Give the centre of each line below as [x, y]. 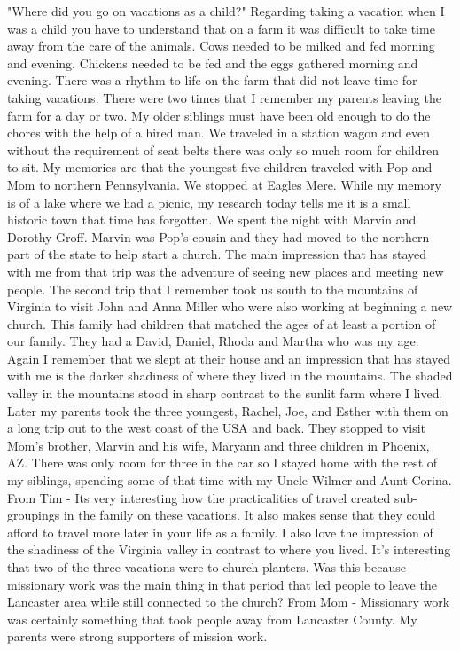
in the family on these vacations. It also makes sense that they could [249, 515]
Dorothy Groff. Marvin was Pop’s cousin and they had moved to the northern [218, 236]
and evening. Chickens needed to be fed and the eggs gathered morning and [213, 63]
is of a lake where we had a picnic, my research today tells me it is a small [209, 202]
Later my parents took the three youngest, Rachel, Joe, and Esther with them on [228, 410]
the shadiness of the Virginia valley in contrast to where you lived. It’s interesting [229, 549]
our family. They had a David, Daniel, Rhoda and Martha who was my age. [213, 341]
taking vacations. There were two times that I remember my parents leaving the [224, 97]
